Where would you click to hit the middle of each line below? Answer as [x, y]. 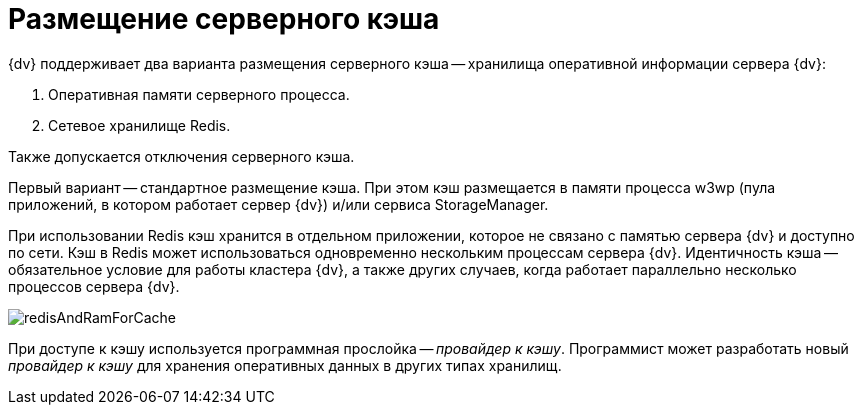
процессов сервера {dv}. [94, 286]
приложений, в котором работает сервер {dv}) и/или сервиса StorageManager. [278, 204]
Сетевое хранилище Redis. [139, 125]
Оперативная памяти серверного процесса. [199, 94]
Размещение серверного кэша [224, 19]
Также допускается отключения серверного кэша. [181, 156]
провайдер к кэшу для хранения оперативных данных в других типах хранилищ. [285, 365]
